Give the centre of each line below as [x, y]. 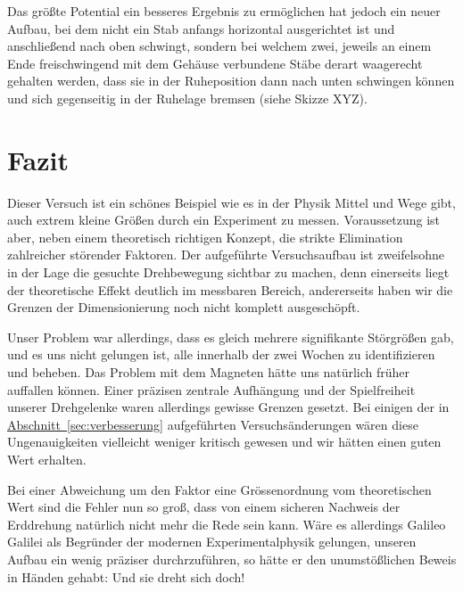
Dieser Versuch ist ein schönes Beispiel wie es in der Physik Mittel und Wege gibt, [231, 202]
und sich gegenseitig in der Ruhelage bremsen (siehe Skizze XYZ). [187, 98]
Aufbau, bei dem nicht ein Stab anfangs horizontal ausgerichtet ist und [201, 28]
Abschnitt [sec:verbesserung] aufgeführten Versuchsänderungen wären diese [213, 424]
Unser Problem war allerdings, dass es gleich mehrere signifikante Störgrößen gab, [231, 337]
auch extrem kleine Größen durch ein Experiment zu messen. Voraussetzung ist [224, 220]
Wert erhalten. [47, 459]
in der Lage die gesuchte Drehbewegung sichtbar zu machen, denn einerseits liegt [228, 272]
